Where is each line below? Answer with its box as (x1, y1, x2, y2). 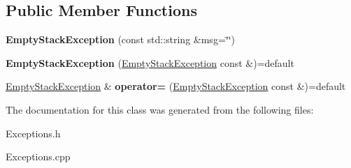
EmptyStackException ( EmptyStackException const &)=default (6, 55, 294, 70)
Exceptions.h (6, 125, 61, 140)
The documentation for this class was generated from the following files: (6, 102, 314, 116)
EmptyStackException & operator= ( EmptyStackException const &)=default (6, 79, 346, 93)
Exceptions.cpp (6, 149, 71, 164)
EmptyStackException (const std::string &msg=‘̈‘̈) (6, 32, 236, 47)
